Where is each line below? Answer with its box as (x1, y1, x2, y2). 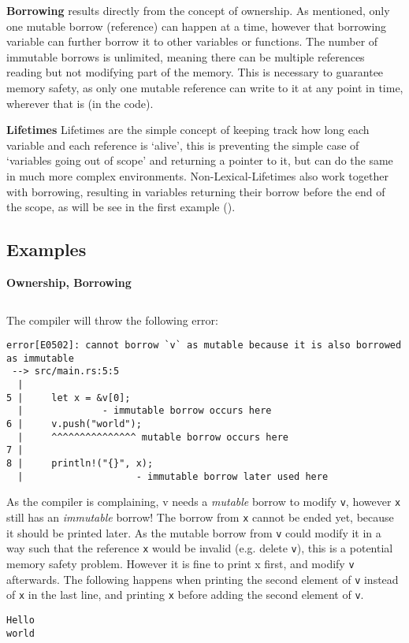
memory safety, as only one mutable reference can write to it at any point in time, (6, 79, 403, 95)
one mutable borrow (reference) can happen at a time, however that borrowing (6, 17, 387, 34)
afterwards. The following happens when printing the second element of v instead (6, 571, 399, 587)
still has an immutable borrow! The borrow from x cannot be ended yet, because (6, 508, 394, 525)
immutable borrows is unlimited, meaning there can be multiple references (6, 48, 365, 65)
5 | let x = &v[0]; (6, 392, 131, 403)
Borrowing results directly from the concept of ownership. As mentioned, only (6, 2, 390, 18)
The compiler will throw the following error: (6, 311, 218, 328)
